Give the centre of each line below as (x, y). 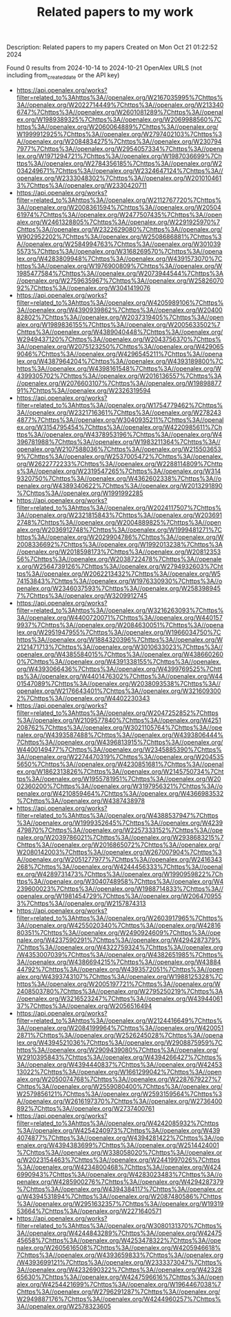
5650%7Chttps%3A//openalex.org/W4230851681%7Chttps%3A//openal (120, 764)
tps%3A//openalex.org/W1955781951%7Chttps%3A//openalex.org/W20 (119, 778)
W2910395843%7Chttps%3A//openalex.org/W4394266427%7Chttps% (119, 1057)
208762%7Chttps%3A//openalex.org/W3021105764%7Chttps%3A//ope (119, 727)
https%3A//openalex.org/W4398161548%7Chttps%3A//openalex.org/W (119, 368)
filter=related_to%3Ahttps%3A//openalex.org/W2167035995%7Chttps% (120, 97)
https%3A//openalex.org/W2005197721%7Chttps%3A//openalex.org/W (119, 984)
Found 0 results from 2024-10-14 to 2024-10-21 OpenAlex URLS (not (104, 68)
